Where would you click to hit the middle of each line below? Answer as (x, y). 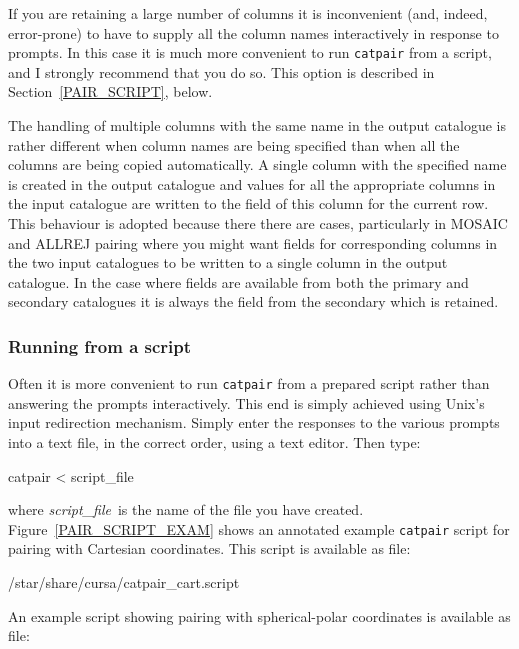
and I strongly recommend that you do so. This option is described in (221, 71)
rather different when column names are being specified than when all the (234, 144)
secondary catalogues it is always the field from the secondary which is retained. (253, 301)
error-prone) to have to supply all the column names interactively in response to (253, 32)
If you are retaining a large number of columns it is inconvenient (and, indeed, (248, 13)
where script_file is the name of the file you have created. (186, 509)
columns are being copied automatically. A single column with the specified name (257, 164)
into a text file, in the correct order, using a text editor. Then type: (214, 442)
